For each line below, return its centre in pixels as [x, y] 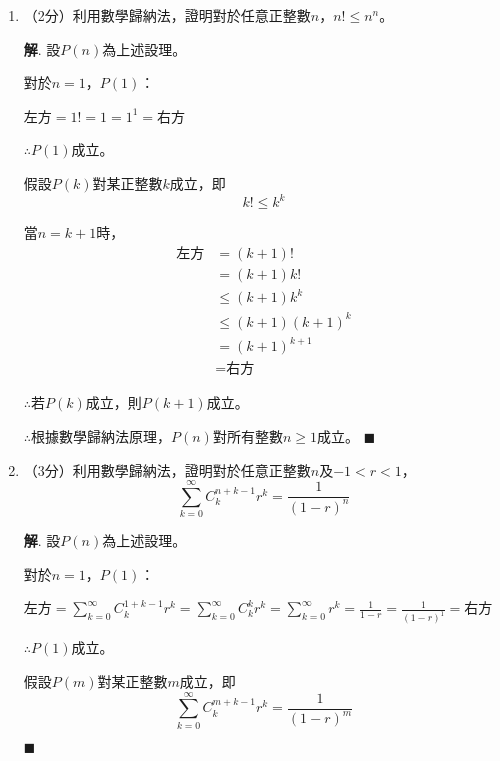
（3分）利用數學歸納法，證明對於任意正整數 [167, 469]
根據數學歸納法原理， [101, 435]
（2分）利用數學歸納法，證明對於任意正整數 [167, 15]
